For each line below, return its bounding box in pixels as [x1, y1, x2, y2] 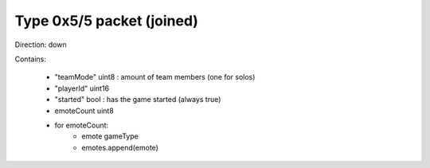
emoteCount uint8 [54, 106, 115, 115]
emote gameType [81, 131, 139, 141]
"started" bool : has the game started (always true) [54, 95, 221, 104]
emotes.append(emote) [81, 143, 159, 152]
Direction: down [14, 40, 67, 49]
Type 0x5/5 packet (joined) [14, 12, 199, 29]
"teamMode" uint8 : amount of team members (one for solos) [54, 72, 256, 82]
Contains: [14, 54, 47, 64]
